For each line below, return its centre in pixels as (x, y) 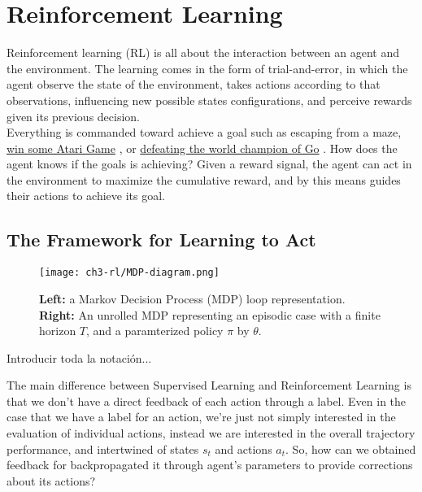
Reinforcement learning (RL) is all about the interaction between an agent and (203, 52)
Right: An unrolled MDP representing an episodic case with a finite (210, 314)
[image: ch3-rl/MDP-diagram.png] (129, 273)
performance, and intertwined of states (103, 448)
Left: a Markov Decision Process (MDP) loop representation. (192, 298)
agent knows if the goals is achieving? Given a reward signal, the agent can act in (209, 164)
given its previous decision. (73, 116)
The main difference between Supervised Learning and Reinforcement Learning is (209, 385)
